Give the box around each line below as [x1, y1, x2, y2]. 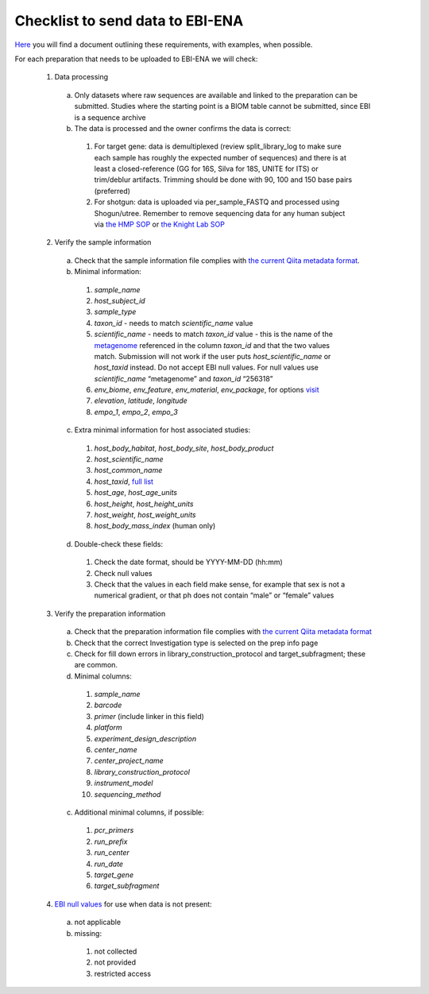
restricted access [94, 969, 151, 978]
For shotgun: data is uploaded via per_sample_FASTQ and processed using [94, 197, 340, 207]
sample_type [94, 307, 137, 317]
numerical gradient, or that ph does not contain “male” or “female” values [94, 590, 334, 600]
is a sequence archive [74, 112, 146, 122]
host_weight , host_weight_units [94, 510, 196, 520]
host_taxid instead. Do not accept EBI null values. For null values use [94, 362, 319, 373]
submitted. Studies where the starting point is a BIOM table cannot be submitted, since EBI [74, 102, 371, 111]
